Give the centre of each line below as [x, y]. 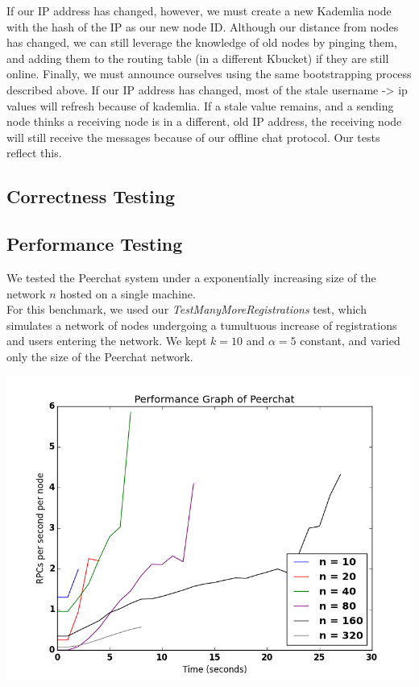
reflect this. [34, 153]
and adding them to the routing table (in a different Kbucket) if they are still [198, 58]
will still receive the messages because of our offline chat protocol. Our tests [193, 137]
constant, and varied [350, 341]
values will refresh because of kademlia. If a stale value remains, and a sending [200, 105]
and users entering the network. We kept [107, 341]
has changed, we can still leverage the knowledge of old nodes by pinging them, [202, 42]
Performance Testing [95, 244]
